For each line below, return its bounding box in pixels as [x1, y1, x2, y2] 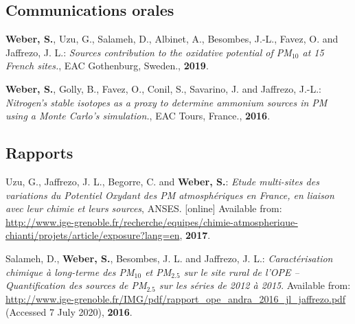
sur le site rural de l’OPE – [183, 264, 299, 279]
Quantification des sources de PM [5, 278, 147, 292]
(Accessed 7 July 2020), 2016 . [5, 305, 133, 319]
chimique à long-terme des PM [5, 264, 135, 279]
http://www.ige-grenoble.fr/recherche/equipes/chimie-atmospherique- [5, 214, 298, 229]
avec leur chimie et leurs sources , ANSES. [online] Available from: [5, 201, 282, 216]
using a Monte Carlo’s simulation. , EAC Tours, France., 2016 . [5, 108, 271, 123]
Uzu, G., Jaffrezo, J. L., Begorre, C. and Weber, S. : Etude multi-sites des [5, 174, 319, 188]
